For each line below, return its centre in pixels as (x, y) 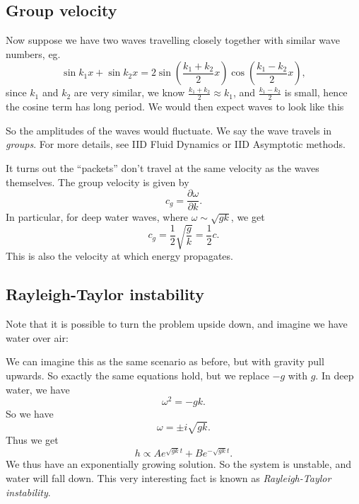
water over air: (37, 337)
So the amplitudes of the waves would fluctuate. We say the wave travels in (169, 130)
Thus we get (32, 440)
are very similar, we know (129, 92)
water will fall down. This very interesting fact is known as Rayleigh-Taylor (169, 477)
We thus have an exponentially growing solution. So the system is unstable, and (178, 464)
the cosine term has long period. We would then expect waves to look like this (175, 107)
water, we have (38, 389)
